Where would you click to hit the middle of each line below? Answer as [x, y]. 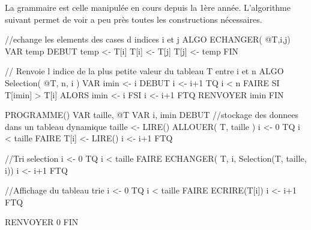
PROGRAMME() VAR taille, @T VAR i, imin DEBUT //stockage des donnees [152, 115]
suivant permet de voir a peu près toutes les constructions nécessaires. [134, 19]
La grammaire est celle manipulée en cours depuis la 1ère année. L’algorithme [148, 7]
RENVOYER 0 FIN [42, 222]
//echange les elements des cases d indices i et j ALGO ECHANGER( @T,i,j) [148, 39]
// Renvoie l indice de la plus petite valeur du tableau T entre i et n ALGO [144, 71]
